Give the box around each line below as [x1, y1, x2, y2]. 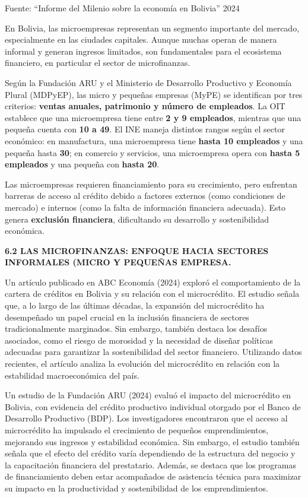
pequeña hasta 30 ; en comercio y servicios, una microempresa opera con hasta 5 [5, 146, 300, 158]
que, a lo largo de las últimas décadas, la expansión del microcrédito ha [5, 299, 265, 312]
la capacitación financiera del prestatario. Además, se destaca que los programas [5, 458, 297, 471]
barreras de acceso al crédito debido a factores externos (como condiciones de [5, 189, 285, 202]
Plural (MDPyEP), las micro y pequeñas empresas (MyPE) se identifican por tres [5, 88, 303, 100]
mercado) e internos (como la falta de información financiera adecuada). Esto [5, 201, 286, 213]
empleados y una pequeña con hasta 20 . [5, 158, 160, 170]
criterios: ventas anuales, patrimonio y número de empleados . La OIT [5, 100, 285, 112]
